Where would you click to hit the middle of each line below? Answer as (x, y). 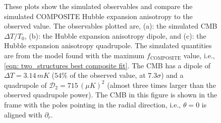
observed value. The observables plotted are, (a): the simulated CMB (111, 26)
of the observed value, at (108, 75)
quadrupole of (25, 85)
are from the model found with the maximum (74, 55)
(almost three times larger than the (161, 85)
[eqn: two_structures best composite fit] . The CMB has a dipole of (107, 65)
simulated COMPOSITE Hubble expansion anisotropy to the (98, 16)
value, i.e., (199, 55)
